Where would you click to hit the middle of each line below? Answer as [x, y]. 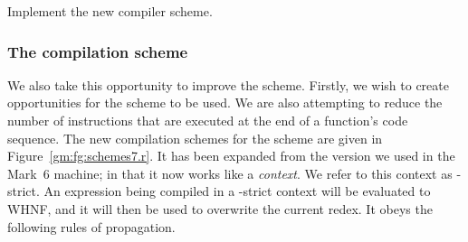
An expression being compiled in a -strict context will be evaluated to [237, 191]
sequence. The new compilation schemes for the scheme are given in [195, 138]
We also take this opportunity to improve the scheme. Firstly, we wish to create [228, 84]
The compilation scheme [98, 51]
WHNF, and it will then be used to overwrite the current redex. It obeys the [220, 208]
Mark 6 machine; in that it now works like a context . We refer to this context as [230, 173]
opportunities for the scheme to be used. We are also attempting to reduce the [225, 102]
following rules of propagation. [91, 226]
